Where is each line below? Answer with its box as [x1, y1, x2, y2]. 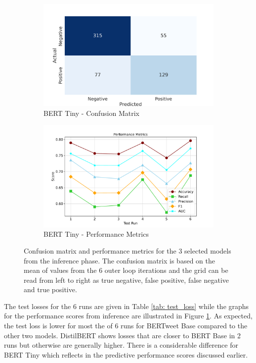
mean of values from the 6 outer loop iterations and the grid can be [24, 265, 228, 275]
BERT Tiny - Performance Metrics [43, 229, 149, 239]
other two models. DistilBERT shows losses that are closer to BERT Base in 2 [4, 330, 241, 340]
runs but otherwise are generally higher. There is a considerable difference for [4, 340, 238, 350]
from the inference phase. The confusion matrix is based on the [24, 255, 215, 265]
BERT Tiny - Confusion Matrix [43, 107, 139, 118]
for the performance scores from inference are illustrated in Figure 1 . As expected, [4, 311, 253, 321]
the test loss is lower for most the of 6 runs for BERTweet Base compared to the [4, 320, 248, 331]
